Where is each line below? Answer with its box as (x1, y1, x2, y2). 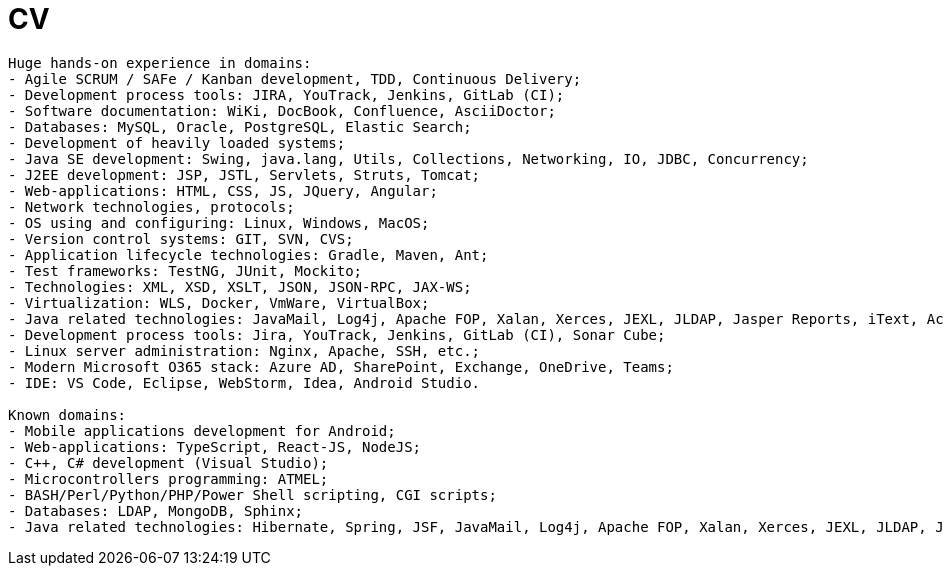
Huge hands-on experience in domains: (8, 54, 312, 71)
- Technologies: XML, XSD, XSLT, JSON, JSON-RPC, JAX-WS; (8, 278, 472, 295)
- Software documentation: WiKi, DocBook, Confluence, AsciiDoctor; (8, 102, 556, 119)
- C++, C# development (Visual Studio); (8, 454, 329, 471)
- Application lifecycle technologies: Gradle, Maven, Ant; (8, 246, 489, 263)
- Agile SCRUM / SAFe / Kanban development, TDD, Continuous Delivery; (8, 70, 582, 87)
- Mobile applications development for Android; (8, 422, 396, 439)
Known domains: (8, 406, 127, 423)
